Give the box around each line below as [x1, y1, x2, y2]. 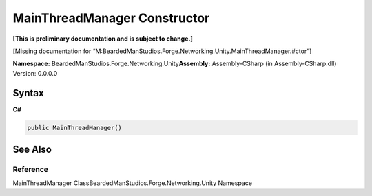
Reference [12, 164, 48, 174]
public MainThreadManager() [27, 124, 122, 131]
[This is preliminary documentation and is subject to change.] [12, 34, 193, 43]
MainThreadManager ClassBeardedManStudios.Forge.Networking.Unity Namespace [12, 179, 253, 187]
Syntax [12, 87, 44, 99]
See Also [12, 144, 52, 155]
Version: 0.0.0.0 [12, 69, 58, 77]
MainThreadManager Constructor [12, 10, 210, 25]
